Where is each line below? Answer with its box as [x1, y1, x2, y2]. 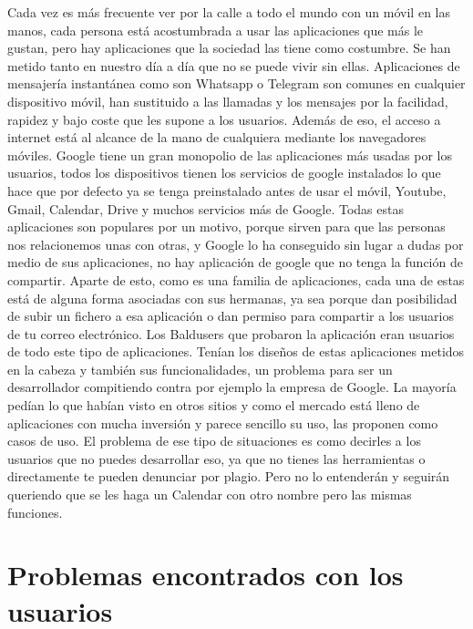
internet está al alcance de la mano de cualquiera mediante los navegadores [7, 128, 427, 147]
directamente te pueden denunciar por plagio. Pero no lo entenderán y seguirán [7, 467, 450, 486]
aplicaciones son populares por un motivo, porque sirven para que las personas [7, 217, 446, 236]
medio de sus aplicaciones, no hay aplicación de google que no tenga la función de [7, 253, 463, 272]
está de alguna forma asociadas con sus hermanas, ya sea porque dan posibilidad [7, 288, 458, 307]
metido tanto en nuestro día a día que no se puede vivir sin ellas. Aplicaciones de [7, 56, 460, 75]
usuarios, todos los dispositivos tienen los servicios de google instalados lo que [7, 163, 441, 182]
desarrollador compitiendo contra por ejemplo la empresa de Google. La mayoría [7, 377, 457, 397]
